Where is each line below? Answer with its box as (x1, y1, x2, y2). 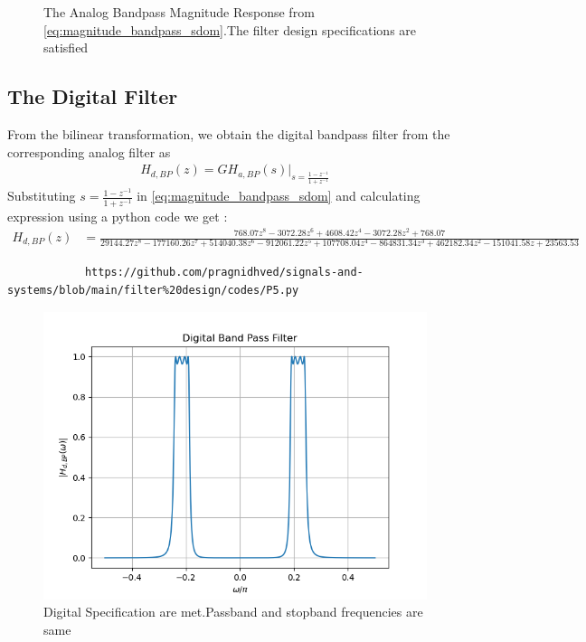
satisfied (43, 38, 89, 57)
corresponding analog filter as (7, 142, 171, 161)
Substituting (7, 186, 76, 205)
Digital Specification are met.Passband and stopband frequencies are (43, 602, 423, 621)
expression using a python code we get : (7, 206, 228, 225)
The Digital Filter (7, 82, 178, 110)
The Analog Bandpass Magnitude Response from (43, 3, 315, 21)
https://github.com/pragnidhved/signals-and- (84, 266, 364, 279)
